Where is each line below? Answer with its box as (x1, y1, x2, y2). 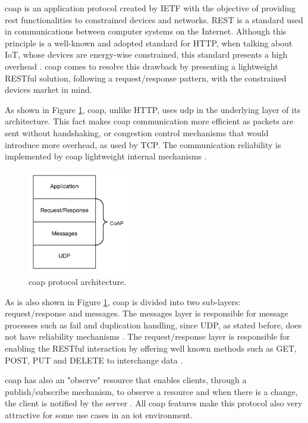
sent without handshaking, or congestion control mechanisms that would (5, 126, 269, 139)
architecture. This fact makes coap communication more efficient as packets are (5, 115, 294, 127)
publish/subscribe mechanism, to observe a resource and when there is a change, (5, 385, 298, 397)
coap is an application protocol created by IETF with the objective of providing (5, 2, 296, 14)
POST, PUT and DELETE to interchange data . (5, 353, 183, 366)
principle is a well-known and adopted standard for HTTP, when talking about (5, 36, 293, 49)
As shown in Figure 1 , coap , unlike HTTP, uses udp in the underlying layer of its (5, 103, 301, 115)
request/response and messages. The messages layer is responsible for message (5, 307, 288, 319)
